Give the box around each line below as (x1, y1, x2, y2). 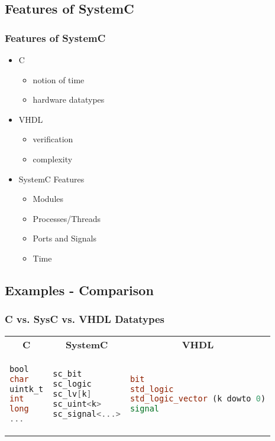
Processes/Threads (33, 212, 101, 224)
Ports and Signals (33, 232, 96, 244)
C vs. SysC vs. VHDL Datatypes (5, 312, 164, 326)
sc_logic (53, 379, 92, 388)
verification (33, 133, 73, 145)
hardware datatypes (33, 93, 105, 106)
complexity (33, 152, 73, 165)
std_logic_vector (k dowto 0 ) (130, 394, 266, 404)
